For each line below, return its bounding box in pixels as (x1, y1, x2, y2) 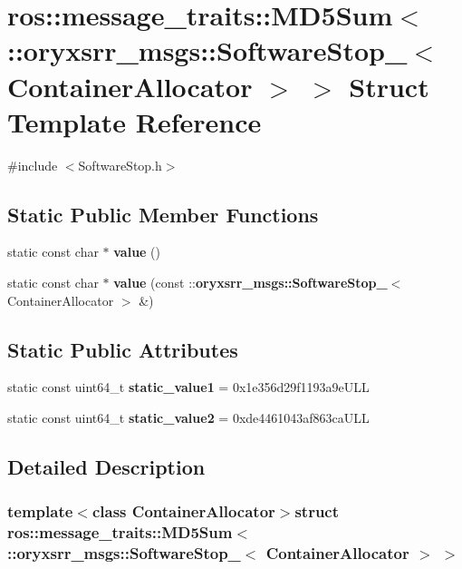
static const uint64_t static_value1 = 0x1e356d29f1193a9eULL (7, 378, 370, 397)
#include (7, 155, 58, 174)
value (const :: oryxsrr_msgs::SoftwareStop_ (113, 273, 388, 292)
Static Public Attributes (7, 335, 238, 363)
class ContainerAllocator (91, 500, 275, 523)
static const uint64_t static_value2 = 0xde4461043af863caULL (7, 408, 370, 427)
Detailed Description (7, 453, 206, 481)
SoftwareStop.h (78, 155, 162, 174)
